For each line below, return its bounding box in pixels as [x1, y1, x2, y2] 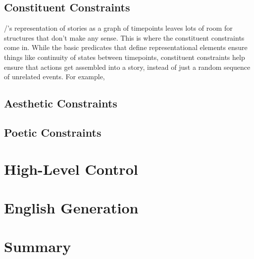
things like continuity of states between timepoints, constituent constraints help [4, 52, 245, 62]
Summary [4, 236, 71, 257]
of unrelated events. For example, [4, 71, 105, 82]
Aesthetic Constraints [4, 96, 117, 111]
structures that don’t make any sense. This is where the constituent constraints [4, 32, 245, 43]
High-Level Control [4, 158, 138, 179]
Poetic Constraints [4, 124, 102, 140]
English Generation [4, 197, 139, 217]
